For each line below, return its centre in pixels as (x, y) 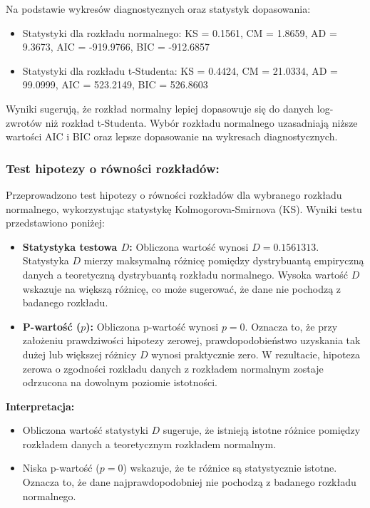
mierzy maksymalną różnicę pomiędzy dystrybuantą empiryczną (224, 260)
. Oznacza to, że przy (291, 326)
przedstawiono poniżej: (55, 223)
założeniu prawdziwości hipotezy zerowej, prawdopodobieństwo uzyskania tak (191, 340)
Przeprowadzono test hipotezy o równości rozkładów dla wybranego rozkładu (174, 194)
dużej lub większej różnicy (79, 354)
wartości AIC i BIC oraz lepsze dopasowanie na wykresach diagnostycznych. (172, 136)
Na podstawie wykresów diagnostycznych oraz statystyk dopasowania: (158, 9)
